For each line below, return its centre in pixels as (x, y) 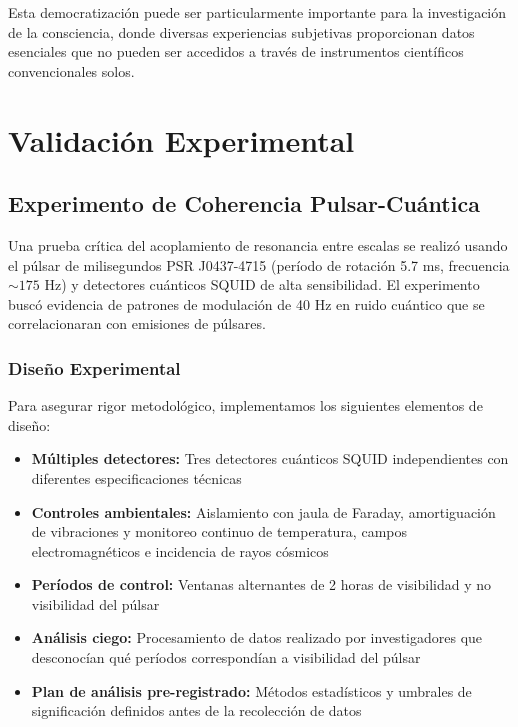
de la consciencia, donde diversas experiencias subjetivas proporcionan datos (241, 31)
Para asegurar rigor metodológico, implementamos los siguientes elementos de (245, 405)
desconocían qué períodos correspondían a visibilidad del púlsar (226, 657)
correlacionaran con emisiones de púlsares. (137, 323)
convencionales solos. (71, 70)
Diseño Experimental (94, 367)
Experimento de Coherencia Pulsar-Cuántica (244, 203)
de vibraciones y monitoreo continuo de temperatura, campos (219, 531)
